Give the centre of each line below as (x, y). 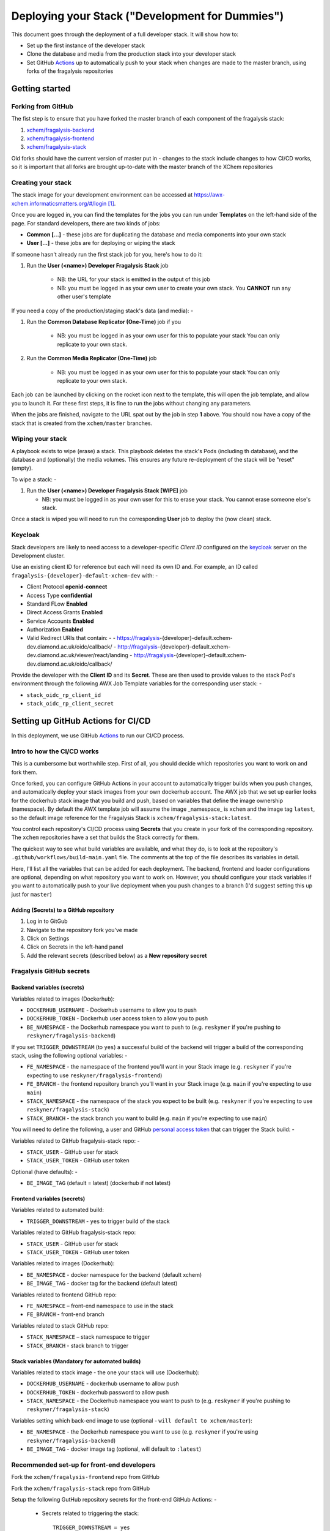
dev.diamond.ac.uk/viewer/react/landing (77, 655)
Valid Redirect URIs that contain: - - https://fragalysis (93, 638)
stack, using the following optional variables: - (69, 1055)
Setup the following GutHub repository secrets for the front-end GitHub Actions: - (114, 1499)
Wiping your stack (39, 439)
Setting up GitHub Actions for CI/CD (81, 721)
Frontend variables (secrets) (48, 1199)
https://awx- (209, 195)
